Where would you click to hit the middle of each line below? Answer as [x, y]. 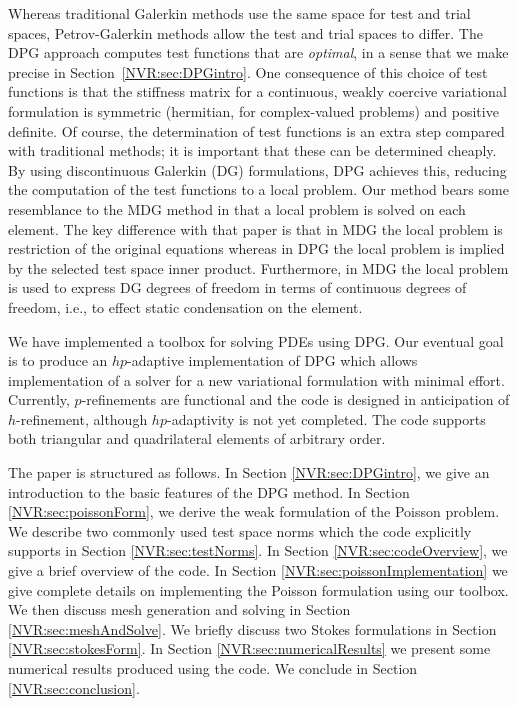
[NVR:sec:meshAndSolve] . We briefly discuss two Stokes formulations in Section [252, 628]
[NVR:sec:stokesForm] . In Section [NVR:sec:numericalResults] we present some [249, 648]
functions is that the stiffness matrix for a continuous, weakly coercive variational [257, 91]
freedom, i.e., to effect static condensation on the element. [185, 306]
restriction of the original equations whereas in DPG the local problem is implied [256, 248]
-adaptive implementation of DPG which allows [272, 360]
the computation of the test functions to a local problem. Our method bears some [258, 189]
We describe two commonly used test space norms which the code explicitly [240, 530]
